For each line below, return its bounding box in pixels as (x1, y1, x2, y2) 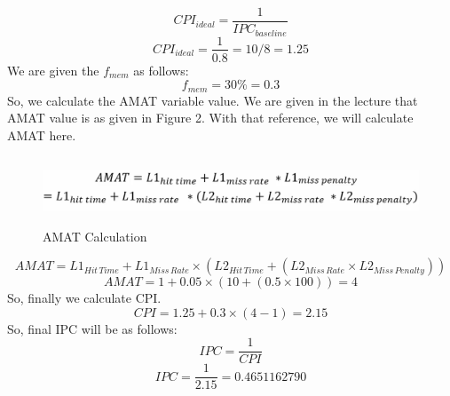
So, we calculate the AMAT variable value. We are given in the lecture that (7, 91, 418, 109)
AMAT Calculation (43, 226, 147, 245)
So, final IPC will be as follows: (7, 319, 178, 337)
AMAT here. (7, 125, 76, 144)
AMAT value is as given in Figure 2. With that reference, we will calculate (7, 108, 414, 127)
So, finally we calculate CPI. (7, 289, 162, 307)
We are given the (7, 60, 99, 79)
